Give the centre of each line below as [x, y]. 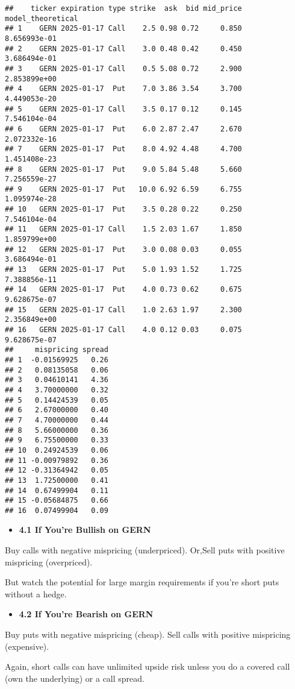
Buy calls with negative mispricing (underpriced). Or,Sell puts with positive [145, 550]
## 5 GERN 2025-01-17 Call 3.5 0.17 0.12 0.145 [123, 109]
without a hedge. [36, 593]
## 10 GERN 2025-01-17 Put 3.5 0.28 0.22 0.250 [123, 209]
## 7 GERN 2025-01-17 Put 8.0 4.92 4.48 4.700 [123, 149]
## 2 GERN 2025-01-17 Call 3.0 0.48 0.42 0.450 [123, 49]
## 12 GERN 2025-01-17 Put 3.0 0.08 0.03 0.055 [123, 249]
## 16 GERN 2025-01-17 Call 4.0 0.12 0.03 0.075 [123, 330]
